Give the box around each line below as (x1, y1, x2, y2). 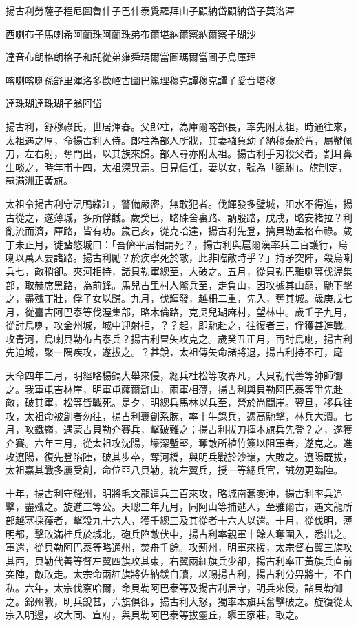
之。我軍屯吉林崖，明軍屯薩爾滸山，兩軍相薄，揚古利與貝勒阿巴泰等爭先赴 (6, 381, 343, 396)
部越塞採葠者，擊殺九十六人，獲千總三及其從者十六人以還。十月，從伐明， (6, 513, 343, 527)
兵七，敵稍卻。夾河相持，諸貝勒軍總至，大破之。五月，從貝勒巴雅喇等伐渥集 (6, 263, 352, 278)
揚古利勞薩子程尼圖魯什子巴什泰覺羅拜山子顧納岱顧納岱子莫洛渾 (6, 3, 295, 17)
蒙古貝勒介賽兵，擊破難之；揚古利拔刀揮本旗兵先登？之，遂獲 (72, 422, 352, 436)
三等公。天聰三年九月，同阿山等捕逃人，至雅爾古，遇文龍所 (82, 499, 352, 514)
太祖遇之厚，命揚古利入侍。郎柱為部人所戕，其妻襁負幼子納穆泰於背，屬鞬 (6, 132, 343, 147)
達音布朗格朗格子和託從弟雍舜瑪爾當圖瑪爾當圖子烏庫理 (6, 50, 256, 64)
